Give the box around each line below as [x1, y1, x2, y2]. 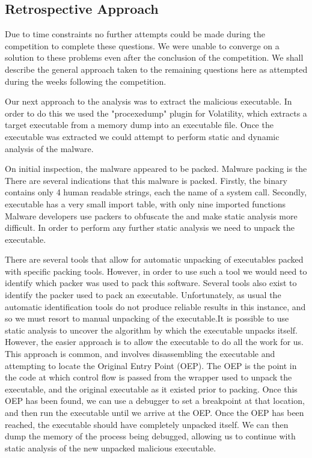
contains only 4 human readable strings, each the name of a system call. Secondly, [5, 186, 307, 198]
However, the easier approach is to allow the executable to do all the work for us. [5, 335, 304, 348]
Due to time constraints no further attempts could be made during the [5, 28, 266, 40]
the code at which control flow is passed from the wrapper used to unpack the [5, 371, 292, 383]
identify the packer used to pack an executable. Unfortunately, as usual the [5, 289, 281, 301]
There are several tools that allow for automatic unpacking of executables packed [5, 253, 304, 266]
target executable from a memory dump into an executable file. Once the [5, 118, 274, 131]
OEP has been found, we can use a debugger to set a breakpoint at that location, [5, 394, 305, 407]
